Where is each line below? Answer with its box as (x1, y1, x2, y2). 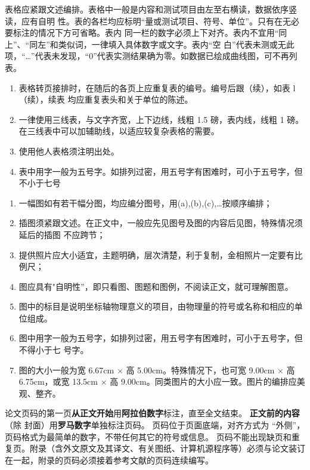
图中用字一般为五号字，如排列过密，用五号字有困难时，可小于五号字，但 (18, 332, 303, 344)
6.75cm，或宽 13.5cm (18, 375, 98, 388)
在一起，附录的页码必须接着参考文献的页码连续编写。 (5, 453, 213, 466)
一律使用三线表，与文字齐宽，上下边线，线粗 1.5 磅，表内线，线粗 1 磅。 (18, 113, 304, 125)
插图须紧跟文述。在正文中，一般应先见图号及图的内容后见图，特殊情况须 (18, 217, 303, 229)
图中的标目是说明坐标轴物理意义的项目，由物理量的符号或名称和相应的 (18, 300, 294, 313)
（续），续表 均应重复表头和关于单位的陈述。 (18, 93, 193, 106)
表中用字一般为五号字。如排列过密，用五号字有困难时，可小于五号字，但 (18, 165, 303, 177)
